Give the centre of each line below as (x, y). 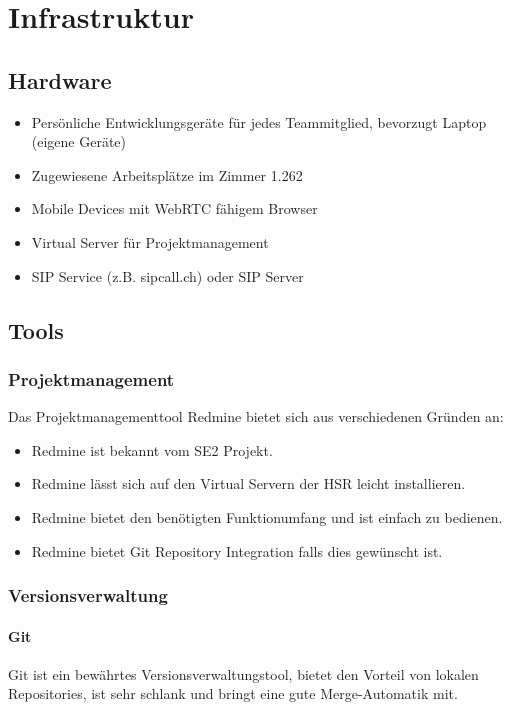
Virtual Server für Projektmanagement (150, 241)
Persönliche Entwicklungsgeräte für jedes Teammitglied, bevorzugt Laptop (259, 121)
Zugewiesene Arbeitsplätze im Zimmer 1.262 (167, 174)
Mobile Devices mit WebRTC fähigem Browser (174, 208)
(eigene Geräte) (79, 141)
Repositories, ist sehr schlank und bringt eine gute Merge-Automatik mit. (233, 693)
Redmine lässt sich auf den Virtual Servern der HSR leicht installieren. (248, 483)
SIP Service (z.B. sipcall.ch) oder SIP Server (167, 275)
